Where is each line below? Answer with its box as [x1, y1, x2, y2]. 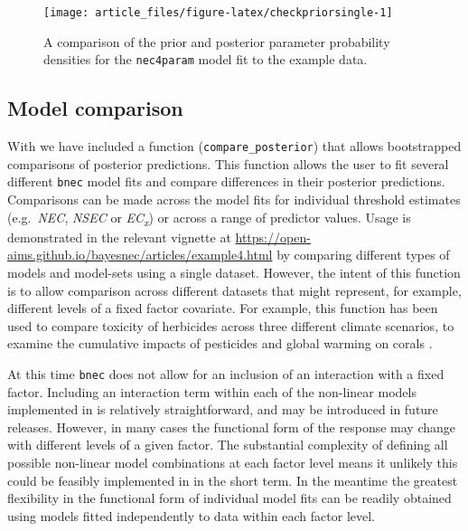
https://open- [235, 227, 311, 246]
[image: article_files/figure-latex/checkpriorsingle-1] [43, 6, 393, 19]
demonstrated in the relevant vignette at [7, 227, 231, 246]
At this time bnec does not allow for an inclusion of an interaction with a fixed [7, 364, 445, 383]
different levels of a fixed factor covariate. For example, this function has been [7, 299, 438, 318]
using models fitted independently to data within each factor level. [7, 506, 375, 525]
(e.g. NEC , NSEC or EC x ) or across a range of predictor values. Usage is [7, 207, 411, 229]
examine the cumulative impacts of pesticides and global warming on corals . [7, 334, 433, 353]
